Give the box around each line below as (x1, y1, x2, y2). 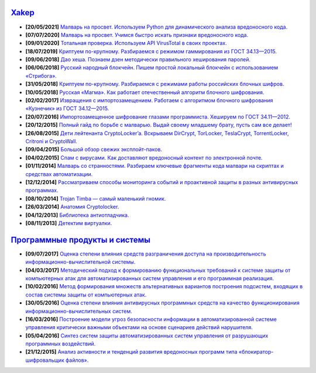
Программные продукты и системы (11, 234, 151, 245)
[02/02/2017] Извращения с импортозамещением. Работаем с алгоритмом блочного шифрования (25, 97, 273, 104)
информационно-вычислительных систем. (25, 308, 132, 315)
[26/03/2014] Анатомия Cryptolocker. (25, 203, 119, 210)
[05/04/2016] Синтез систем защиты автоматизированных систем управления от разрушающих (25, 332, 269, 339)
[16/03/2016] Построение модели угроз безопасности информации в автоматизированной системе (25, 316, 277, 323)
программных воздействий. (25, 340, 96, 347)
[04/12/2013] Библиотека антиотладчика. (25, 211, 129, 219)
